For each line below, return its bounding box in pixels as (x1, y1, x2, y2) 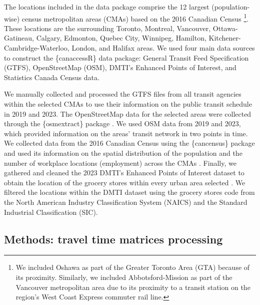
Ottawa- (212, 23, 238, 33)
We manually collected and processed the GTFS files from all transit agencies (4, 89, 241, 99)
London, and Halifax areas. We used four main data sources (71, 43, 255, 53)
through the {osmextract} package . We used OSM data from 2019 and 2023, (4, 118, 241, 129)
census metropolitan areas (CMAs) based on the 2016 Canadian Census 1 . (21, 12, 249, 24)
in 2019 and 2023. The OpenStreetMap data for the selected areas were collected (4, 108, 251, 119)
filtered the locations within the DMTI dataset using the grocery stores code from (4, 187, 255, 197)
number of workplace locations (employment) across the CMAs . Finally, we (4, 157, 236, 168)
